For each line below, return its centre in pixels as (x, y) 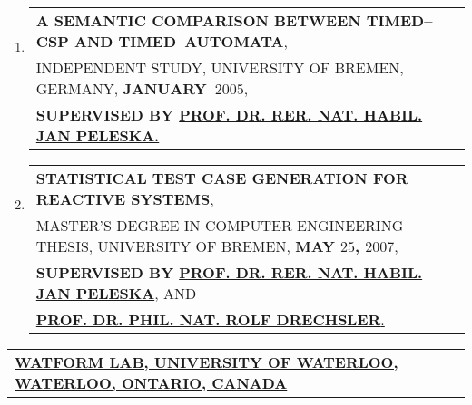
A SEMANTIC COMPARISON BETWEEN (198, 20)
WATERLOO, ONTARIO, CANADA (151, 383)
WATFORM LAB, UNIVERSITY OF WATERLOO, (206, 362)
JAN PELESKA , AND (116, 293)
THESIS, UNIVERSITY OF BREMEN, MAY (185, 246)
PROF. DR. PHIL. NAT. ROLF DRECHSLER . (210, 319)
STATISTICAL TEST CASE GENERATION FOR (222, 178)
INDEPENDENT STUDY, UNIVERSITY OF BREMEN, (220, 67)
